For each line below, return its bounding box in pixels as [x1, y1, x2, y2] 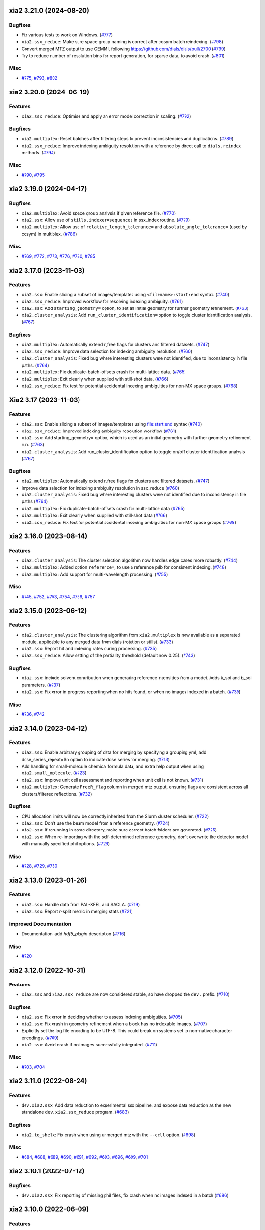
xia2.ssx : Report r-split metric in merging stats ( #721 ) [21, 908, 133, 914]
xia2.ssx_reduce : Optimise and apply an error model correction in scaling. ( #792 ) [21, 113, 191, 119]
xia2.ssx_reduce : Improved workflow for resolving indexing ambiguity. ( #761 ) [21, 298, 183, 305]
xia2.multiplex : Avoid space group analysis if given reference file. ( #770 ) [21, 210, 176, 216]
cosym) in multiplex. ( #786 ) [21, 231, 77, 237]
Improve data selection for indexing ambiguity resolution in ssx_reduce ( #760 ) [21, 485, 179, 491]
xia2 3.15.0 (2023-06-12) [9, 607, 87, 615]
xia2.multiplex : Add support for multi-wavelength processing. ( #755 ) [21, 571, 168, 577]
